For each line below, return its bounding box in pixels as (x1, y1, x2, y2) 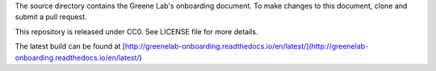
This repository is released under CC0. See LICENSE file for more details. (15, 26, 258, 36)
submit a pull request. (15, 12, 87, 22)
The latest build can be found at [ (15, 41, 125, 51)
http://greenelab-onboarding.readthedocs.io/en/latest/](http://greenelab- (124, 41, 369, 51)
